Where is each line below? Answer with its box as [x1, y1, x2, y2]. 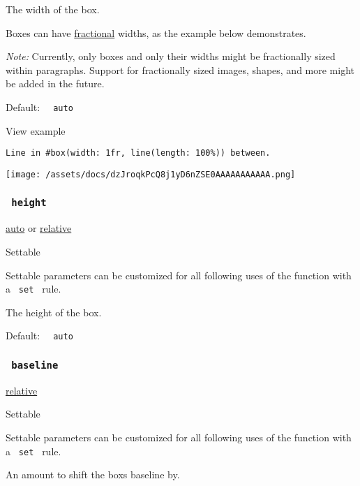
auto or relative [6, 221, 72, 235]
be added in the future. [6, 76, 105, 91]
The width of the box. [6, 2, 100, 16]
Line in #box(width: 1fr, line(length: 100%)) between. [6, 148, 271, 159]
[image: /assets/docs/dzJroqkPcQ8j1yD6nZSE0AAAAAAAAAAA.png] [6, 169, 296, 179]
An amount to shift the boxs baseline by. [6, 467, 180, 482]
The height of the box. [6, 304, 102, 319]
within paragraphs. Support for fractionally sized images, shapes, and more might [6, 62, 355, 77]
